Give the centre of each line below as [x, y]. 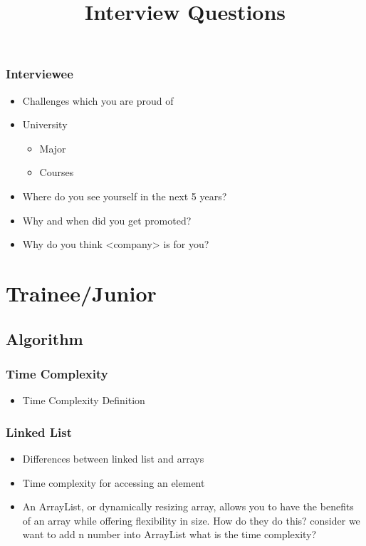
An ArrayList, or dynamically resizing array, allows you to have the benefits [188, 506]
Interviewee [40, 74]
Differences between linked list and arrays [113, 459]
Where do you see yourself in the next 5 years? [125, 196]
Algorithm [45, 338]
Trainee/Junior [81, 293]
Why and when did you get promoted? [107, 220]
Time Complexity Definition [84, 400]
